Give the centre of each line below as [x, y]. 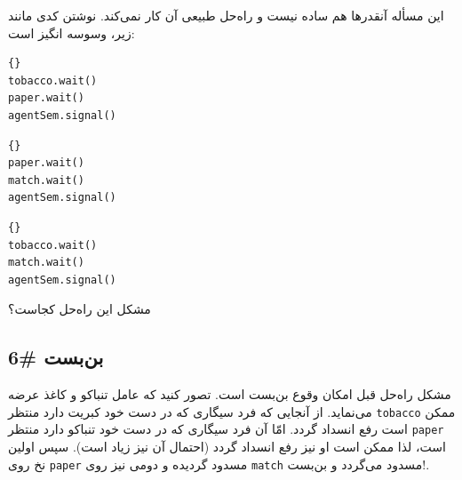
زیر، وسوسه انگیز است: [72, 32]
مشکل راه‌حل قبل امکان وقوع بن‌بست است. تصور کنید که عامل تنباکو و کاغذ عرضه [230, 394]
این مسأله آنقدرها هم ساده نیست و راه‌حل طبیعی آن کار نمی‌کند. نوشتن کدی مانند [226, 15]
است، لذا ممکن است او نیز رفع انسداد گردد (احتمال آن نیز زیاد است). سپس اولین [227, 447]
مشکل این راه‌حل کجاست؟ [80, 309]
